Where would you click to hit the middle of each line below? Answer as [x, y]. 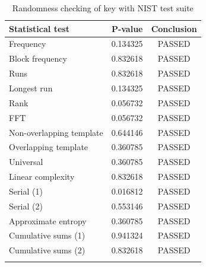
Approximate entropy [48, 220]
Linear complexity [42, 177]
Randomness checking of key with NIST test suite [103, 8]
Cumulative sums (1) [47, 235]
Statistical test [39, 28]
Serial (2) [26, 206]
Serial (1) [26, 191]
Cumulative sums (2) [47, 250]
